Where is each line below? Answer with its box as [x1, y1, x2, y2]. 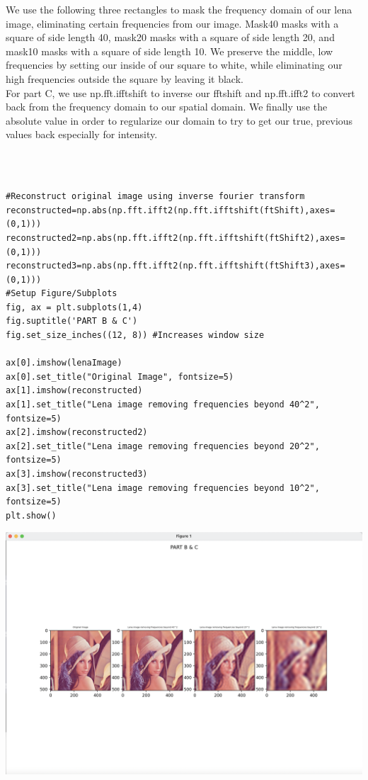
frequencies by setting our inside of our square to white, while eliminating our [6, 57, 343, 72]
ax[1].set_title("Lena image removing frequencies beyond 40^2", [6, 400, 320, 410]
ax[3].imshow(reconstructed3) [6, 469, 148, 479]
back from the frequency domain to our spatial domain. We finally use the [6, 99, 328, 114]
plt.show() [6, 510, 57, 521]
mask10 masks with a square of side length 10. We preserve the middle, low [6, 43, 333, 58]
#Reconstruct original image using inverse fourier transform [6, 191, 305, 202]
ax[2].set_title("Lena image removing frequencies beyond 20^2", [6, 441, 320, 451]
